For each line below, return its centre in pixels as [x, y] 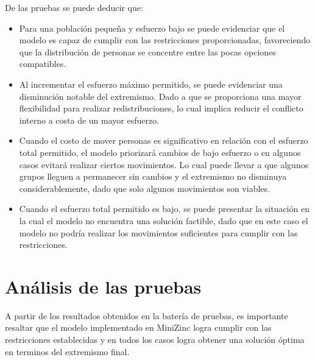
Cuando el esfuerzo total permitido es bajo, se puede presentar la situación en [164, 209]
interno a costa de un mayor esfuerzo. [89, 120]
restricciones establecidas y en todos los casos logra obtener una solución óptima [155, 339]
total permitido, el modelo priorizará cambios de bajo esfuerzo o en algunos [160, 152]
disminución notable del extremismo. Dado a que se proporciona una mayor [160, 96]
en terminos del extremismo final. [67, 351]
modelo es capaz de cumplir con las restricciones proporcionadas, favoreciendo [165, 40]
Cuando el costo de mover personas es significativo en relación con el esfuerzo [164, 140]
